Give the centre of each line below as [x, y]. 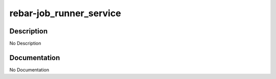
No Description [25, 44]
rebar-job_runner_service [65, 13]
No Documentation [29, 70]
